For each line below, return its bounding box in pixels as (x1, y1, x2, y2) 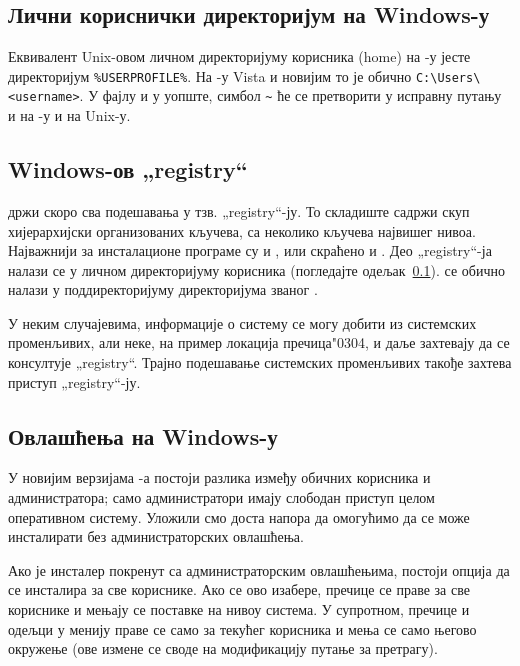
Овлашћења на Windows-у (8, 420, 278, 451)
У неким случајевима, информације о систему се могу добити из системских (8, 312, 477, 333)
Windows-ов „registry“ (8, 154, 248, 185)
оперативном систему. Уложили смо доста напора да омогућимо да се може (8, 506, 470, 527)
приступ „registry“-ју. (8, 371, 141, 392)
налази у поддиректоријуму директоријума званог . (8, 279, 318, 300)
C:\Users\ (415, 70, 481, 85)
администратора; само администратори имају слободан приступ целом (8, 487, 435, 508)
